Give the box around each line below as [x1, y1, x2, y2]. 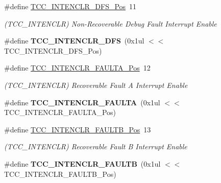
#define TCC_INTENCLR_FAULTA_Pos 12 [4, 62, 151, 73]
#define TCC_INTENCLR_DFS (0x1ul [4, 35, 144, 46]
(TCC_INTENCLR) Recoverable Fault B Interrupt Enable [4, 141, 187, 152]
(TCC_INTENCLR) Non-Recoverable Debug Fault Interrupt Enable [4, 18, 217, 29]
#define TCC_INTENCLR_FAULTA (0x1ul [4, 97, 160, 107]
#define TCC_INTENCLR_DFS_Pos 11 [4, 1, 137, 11]
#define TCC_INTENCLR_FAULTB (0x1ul [4, 158, 161, 169]
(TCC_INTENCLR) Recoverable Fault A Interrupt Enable [4, 79, 188, 90]
